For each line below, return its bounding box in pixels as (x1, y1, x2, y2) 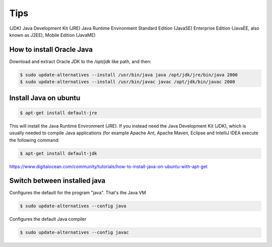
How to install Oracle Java (9, 45, 93, 54)
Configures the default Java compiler (9, 216, 87, 222)
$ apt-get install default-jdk (20, 150, 98, 156)
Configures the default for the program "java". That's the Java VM (9, 190, 146, 196)
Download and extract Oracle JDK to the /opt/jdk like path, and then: (9, 58, 152, 64)
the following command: (9, 137, 60, 143)
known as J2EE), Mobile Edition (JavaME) (9, 32, 96, 38)
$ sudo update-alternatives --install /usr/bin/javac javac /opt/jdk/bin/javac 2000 (20, 79, 235, 85)
